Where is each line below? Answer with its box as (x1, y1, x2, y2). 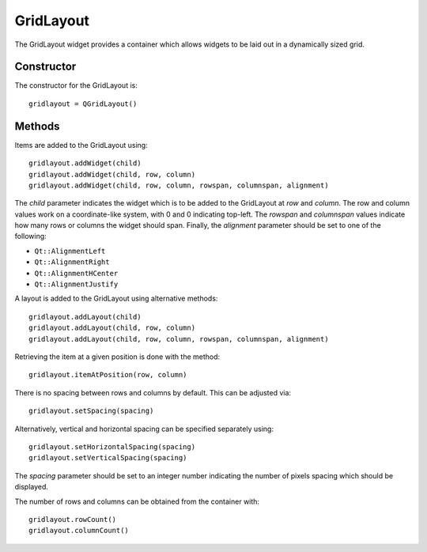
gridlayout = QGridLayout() (28, 99, 138, 108)
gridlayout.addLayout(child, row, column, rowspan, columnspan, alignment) (28, 335, 329, 343)
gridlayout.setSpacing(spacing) (28, 406, 154, 415)
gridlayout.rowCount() (28, 515, 117, 524)
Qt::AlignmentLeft (34, 246, 106, 255)
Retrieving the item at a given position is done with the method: (14, 352, 221, 361)
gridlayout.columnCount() (28, 526, 130, 535)
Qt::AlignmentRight (34, 258, 110, 267)
